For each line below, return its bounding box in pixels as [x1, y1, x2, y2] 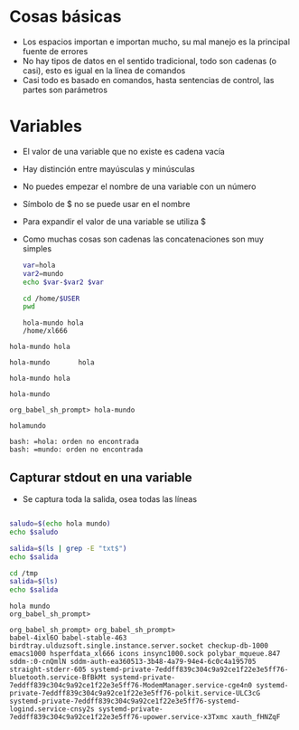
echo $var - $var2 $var [22, 278, 105, 287]
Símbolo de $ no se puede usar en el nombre [22, 198, 191, 209]
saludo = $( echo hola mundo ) [9, 519, 111, 528]
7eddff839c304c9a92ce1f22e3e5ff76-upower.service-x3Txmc [9, 713, 229, 722]
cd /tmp [9, 568, 39, 578]
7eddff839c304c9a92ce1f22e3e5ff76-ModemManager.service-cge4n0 [9, 681, 253, 690]
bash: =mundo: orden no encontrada [9, 445, 144, 454]
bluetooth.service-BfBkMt [9, 673, 107, 682]
